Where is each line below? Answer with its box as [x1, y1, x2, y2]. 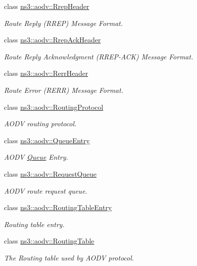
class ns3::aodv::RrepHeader [4, 1, 90, 11]
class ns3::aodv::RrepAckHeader [4, 34, 101, 45]
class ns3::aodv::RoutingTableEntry [4, 202, 112, 213]
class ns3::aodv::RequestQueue [4, 168, 97, 179]
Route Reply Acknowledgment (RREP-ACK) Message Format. [4, 51, 194, 61]
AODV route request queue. [4, 185, 88, 196]
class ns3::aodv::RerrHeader [4, 68, 88, 78]
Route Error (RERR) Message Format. [4, 84, 123, 95]
